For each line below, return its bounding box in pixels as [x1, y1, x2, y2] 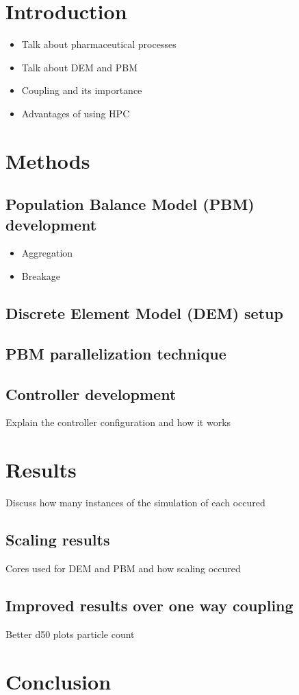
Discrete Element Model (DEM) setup [5, 303, 283, 324]
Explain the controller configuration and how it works [5, 415, 231, 429]
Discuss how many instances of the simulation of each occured [5, 495, 265, 510]
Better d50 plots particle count [5, 626, 135, 641]
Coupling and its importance [21, 83, 142, 97]
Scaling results [5, 529, 110, 550]
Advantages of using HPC [21, 106, 130, 120]
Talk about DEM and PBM [21, 60, 138, 74]
